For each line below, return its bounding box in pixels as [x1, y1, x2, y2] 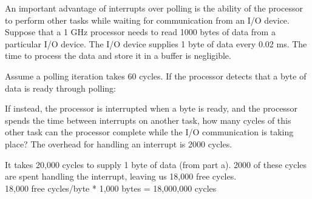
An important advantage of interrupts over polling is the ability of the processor [5, 2, 303, 14]
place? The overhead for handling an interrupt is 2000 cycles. [5, 137, 232, 150]
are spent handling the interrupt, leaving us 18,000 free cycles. [5, 170, 237, 183]
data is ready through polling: [5, 81, 116, 94]
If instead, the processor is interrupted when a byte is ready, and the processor [5, 102, 297, 115]
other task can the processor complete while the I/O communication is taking [5, 126, 294, 138]
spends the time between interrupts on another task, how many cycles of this [5, 113, 291, 126]
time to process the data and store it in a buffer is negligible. [5, 49, 231, 62]
